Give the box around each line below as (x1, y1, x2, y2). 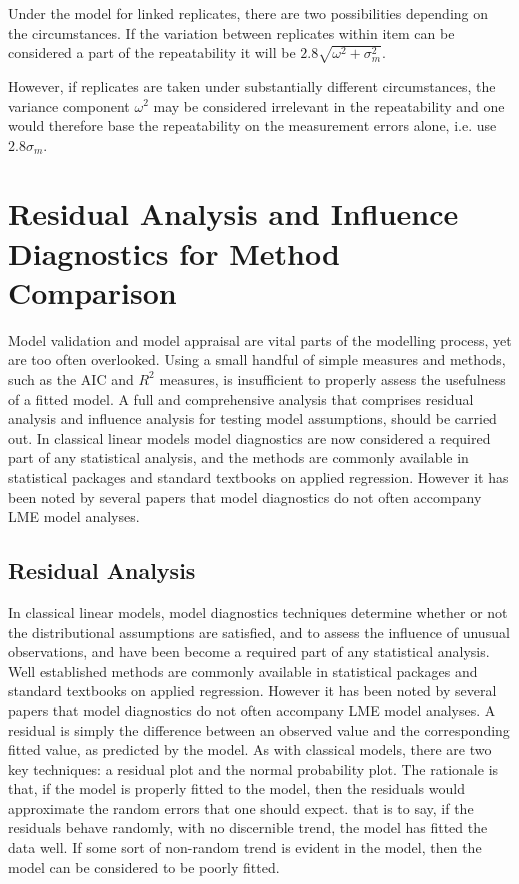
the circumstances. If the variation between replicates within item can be (8, 22, 455, 43)
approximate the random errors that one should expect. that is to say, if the (8, 797, 474, 818)
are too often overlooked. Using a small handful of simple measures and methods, (8, 349, 506, 370)
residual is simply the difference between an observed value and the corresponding (8, 719, 510, 740)
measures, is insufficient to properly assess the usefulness (159, 368, 506, 389)
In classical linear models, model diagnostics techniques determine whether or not (8, 601, 508, 622)
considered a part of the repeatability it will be (8, 42, 296, 63)
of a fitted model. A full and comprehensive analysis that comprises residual (8, 388, 474, 409)
